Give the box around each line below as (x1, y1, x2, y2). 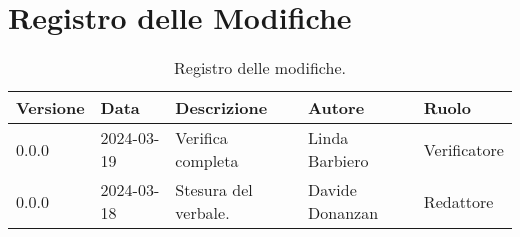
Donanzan (308, 201, 379, 225)
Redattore (423, 189, 494, 213)
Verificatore (423, 137, 504, 161)
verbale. (175, 201, 230, 225)
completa (175, 149, 239, 173)
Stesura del (175, 178, 253, 202)
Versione (16, 96, 85, 120)
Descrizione (175, 96, 268, 120)
